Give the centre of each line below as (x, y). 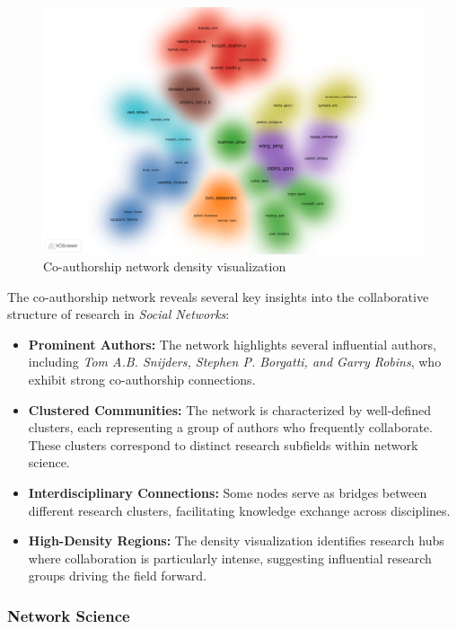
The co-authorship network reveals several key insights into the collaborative (218, 296)
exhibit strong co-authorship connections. (142, 380)
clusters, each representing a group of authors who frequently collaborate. (230, 427)
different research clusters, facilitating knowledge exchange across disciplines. (239, 510)
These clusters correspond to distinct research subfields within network (223, 444)
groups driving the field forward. (118, 576)
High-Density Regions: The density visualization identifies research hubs (236, 540)
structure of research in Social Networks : (119, 314)
